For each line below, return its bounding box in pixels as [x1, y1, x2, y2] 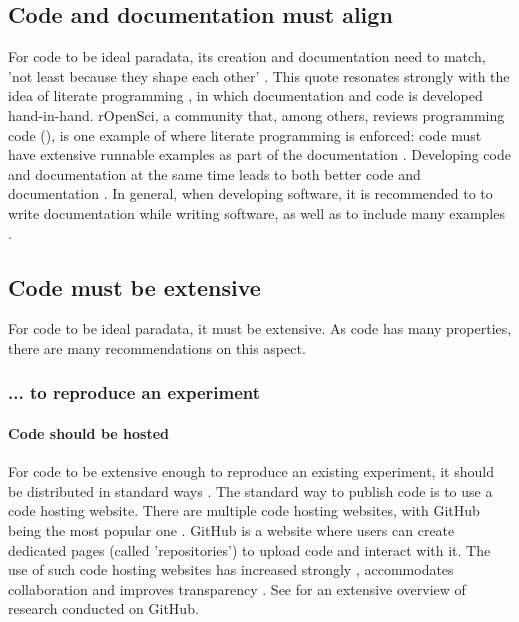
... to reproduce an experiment [8, 380, 261, 405]
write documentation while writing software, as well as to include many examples [8, 202, 505, 223]
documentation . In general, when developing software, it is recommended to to [8, 183, 493, 204]
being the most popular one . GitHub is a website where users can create [8, 519, 455, 540]
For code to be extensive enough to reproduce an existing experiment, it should [8, 461, 494, 482]
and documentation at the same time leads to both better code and [8, 163, 421, 184]
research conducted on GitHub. [8, 598, 199, 619]
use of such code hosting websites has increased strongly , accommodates [8, 559, 454, 580]
